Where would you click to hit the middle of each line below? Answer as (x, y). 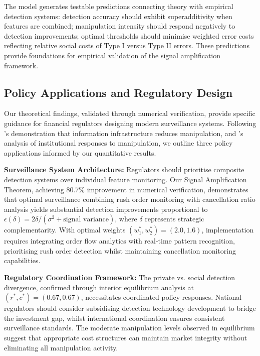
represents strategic (175, 219)
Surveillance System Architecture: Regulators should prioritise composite (124, 169)
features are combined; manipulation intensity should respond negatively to (120, 26)
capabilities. (22, 260)
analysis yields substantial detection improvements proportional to (106, 209)
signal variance (86, 220)
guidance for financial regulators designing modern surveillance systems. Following (130, 123)
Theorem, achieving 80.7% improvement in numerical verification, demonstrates (126, 189)
